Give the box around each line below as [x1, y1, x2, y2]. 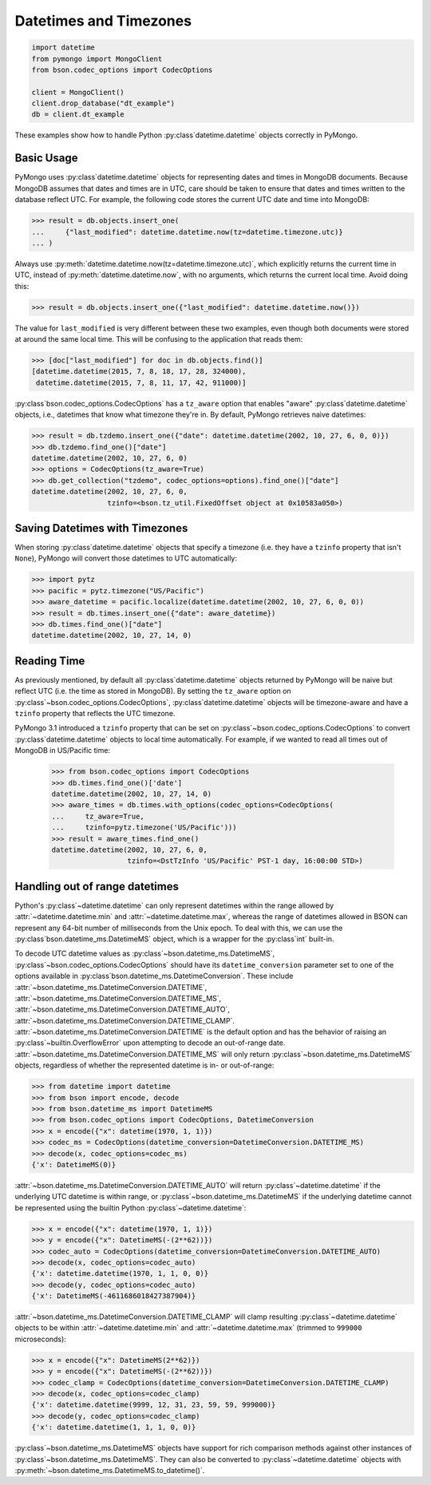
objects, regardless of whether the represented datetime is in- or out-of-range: [14, 1060, 275, 1070]
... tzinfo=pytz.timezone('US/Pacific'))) [51, 823, 237, 832]
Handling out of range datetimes [14, 879, 180, 893]
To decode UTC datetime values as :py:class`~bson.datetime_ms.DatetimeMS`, [14, 948, 275, 958]
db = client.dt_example [31, 110, 125, 119]
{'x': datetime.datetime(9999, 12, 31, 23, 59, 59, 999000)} [31, 1400, 276, 1409]
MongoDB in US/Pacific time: [14, 746, 111, 755]
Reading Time [14, 654, 85, 667]
